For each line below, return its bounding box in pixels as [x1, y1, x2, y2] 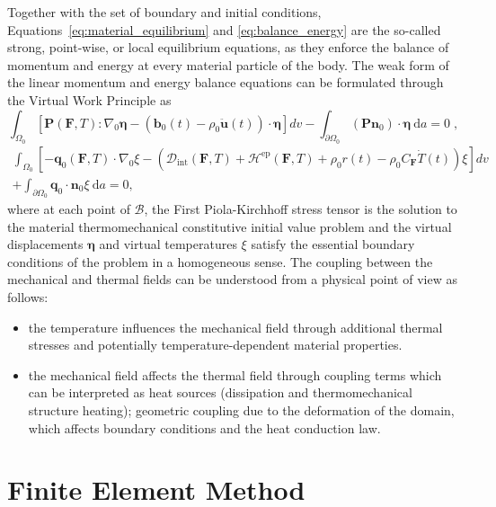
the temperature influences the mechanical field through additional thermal [28, 317, 443, 336]
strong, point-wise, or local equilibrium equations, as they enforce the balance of [7, 38, 449, 57]
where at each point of [7, 200, 130, 218]
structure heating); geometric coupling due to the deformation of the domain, [28, 400, 455, 419]
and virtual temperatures [99, 235, 237, 253]
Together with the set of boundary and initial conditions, [7, 3, 322, 21]
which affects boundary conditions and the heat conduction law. [28, 418, 381, 437]
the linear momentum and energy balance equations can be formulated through [7, 73, 444, 92]
